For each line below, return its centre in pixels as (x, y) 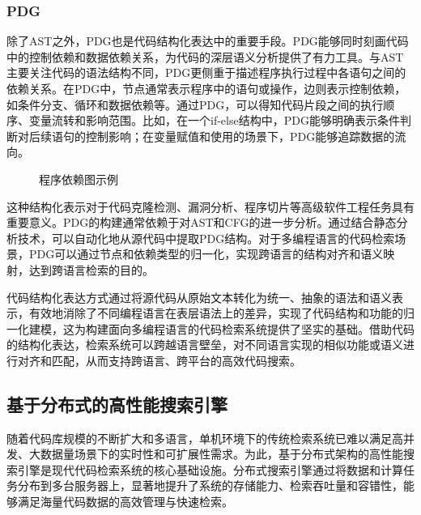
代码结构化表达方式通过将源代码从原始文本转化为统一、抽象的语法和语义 (199, 297)
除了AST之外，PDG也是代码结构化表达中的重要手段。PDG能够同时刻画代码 (208, 41)
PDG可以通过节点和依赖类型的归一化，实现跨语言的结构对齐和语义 (206, 254)
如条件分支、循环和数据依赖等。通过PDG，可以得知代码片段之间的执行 (195, 104)
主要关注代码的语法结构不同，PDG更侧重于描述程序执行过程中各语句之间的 (206, 72)
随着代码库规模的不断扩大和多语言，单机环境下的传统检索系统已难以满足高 (205, 438)
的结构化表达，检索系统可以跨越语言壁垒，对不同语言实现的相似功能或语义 (205, 345)
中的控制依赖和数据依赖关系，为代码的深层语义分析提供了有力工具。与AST (205, 56)
